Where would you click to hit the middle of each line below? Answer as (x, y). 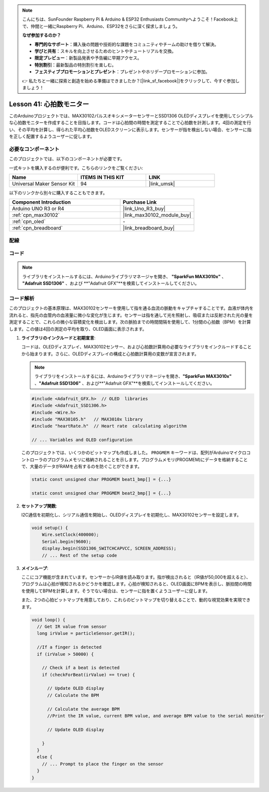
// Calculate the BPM (73, 695)
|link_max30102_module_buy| (157, 215)
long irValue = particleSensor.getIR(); (86, 634)
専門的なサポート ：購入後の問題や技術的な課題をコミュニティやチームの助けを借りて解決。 (127, 44)
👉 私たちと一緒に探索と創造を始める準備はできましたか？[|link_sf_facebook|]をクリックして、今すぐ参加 (129, 80)
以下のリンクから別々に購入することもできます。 (58, 193)
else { (45, 757)
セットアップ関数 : (39, 506)
